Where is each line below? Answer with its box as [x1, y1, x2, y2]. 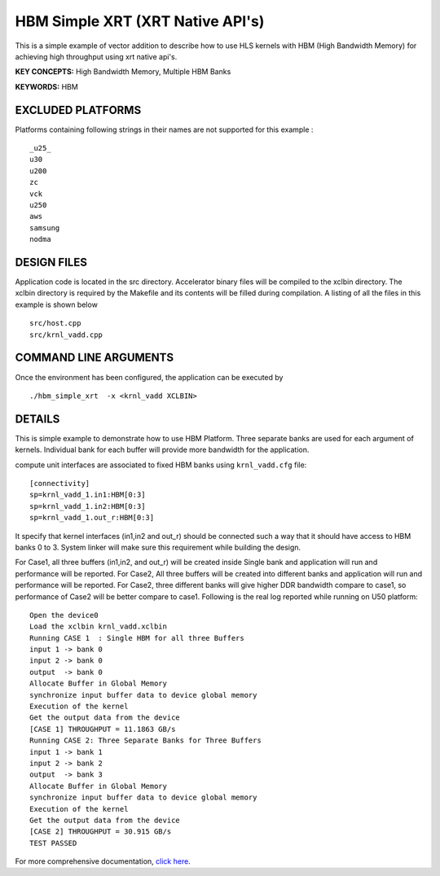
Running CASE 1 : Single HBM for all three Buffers [29, 633, 244, 642]
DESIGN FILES [15, 255, 87, 269]
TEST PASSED [29, 839, 77, 848]
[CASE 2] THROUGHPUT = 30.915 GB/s [29, 827, 172, 836]
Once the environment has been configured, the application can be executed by [15, 372, 284, 382]
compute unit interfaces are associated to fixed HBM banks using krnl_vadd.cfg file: [15, 460, 307, 470]
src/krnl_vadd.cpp [29, 330, 103, 339]
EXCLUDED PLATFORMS [15, 103, 142, 117]
